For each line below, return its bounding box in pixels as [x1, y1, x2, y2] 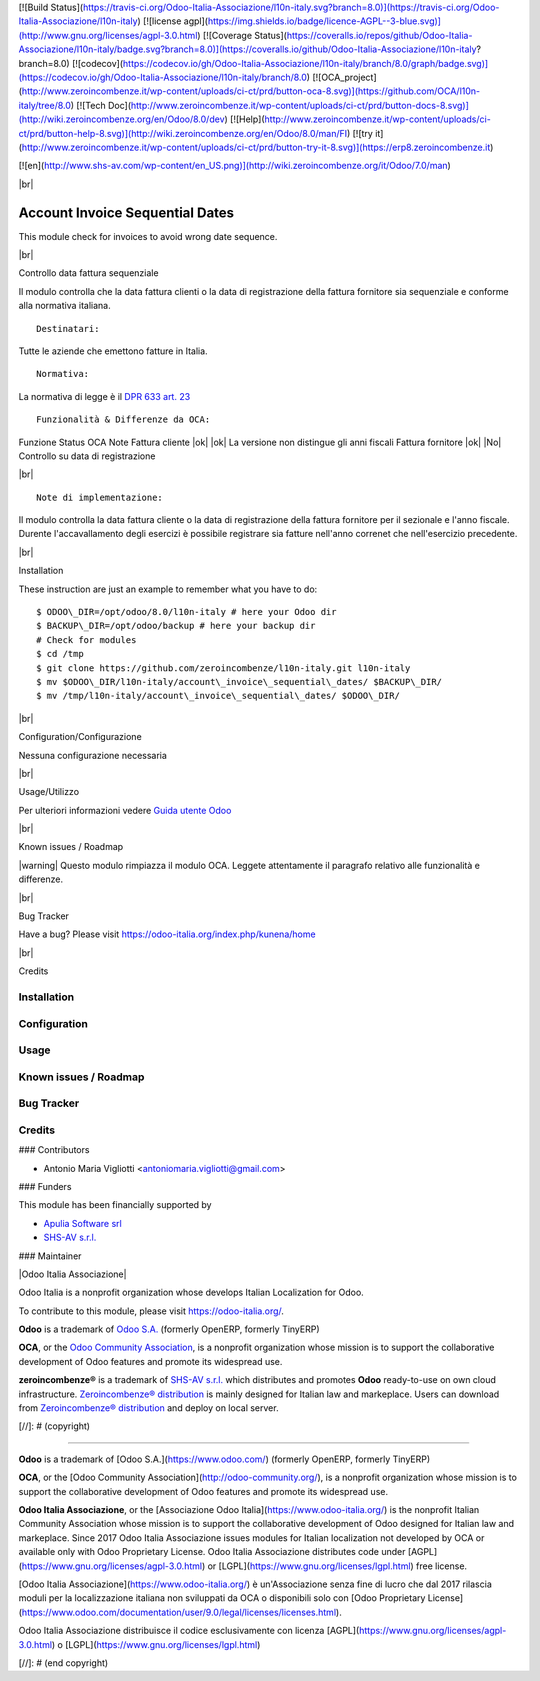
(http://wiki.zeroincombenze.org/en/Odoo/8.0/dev [18, 113, 225, 125]
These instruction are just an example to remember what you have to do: [18, 583, 318, 595]
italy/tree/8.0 [18, 99, 72, 111]
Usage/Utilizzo [18, 786, 80, 798]
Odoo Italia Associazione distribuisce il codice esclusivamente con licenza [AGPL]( [18, 1625, 360, 1637]
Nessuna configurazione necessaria [18, 749, 167, 761]
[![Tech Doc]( [76, 99, 132, 111]
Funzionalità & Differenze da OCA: [36, 414, 211, 425]
